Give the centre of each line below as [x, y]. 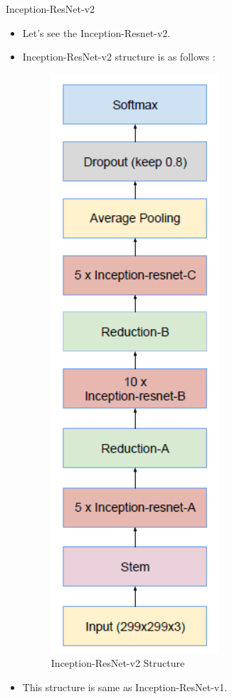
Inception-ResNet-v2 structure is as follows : [119, 57]
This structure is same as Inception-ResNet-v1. [125, 687]
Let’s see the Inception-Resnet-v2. [96, 32]
